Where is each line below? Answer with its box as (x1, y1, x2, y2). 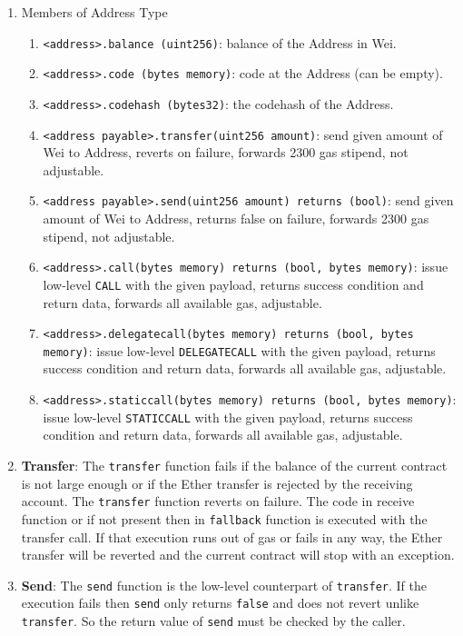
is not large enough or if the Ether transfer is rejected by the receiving (21, 473, 413, 492)
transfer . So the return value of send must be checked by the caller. (21, 611, 406, 631)
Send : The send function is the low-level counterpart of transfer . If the (21, 575, 427, 594)
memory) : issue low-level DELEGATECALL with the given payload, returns (43, 341, 436, 360)
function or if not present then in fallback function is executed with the (21, 509, 428, 528)
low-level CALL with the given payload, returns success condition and (43, 274, 424, 293)
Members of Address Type (21, 3, 168, 21)
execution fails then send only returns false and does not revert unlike (21, 593, 419, 612)
